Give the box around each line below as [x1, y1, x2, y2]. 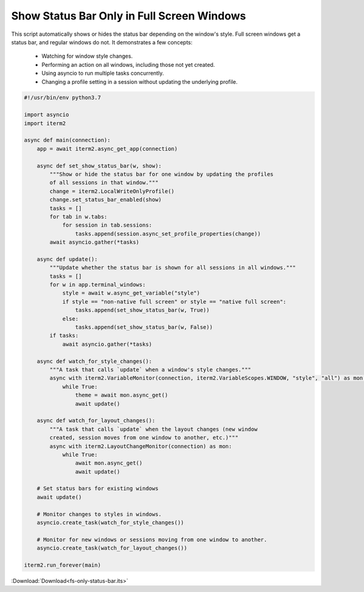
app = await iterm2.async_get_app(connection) [36, 145, 178, 152]
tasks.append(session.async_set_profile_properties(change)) [75, 230, 261, 237]
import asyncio [24, 111, 69, 118]
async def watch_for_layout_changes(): [36, 417, 156, 424]
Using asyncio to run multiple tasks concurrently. [41, 70, 164, 77]
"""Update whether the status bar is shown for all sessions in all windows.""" [49, 264, 297, 271]
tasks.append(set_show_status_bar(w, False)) [75, 324, 213, 331]
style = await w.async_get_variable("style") [62, 290, 200, 297]
